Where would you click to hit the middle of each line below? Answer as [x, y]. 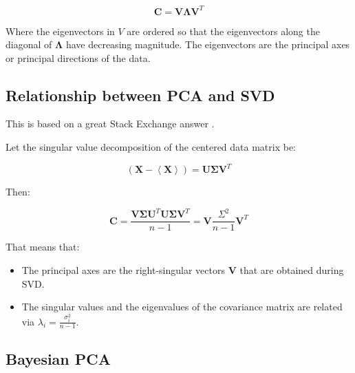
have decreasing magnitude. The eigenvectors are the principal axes [208, 44]
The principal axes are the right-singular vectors [123, 269]
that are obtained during [292, 269]
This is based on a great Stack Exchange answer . [110, 124]
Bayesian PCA [58, 358]
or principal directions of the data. [78, 57]
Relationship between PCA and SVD [140, 95]
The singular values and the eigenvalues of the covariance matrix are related [182, 307]
